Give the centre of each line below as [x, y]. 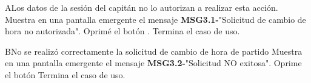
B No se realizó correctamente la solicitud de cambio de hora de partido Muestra [154, 51]
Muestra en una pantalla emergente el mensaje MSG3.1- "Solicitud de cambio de [155, 19]
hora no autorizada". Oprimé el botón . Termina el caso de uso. [122, 31]
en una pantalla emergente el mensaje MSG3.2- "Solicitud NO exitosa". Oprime [153, 63]
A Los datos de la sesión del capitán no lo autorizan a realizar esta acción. [142, 7]
